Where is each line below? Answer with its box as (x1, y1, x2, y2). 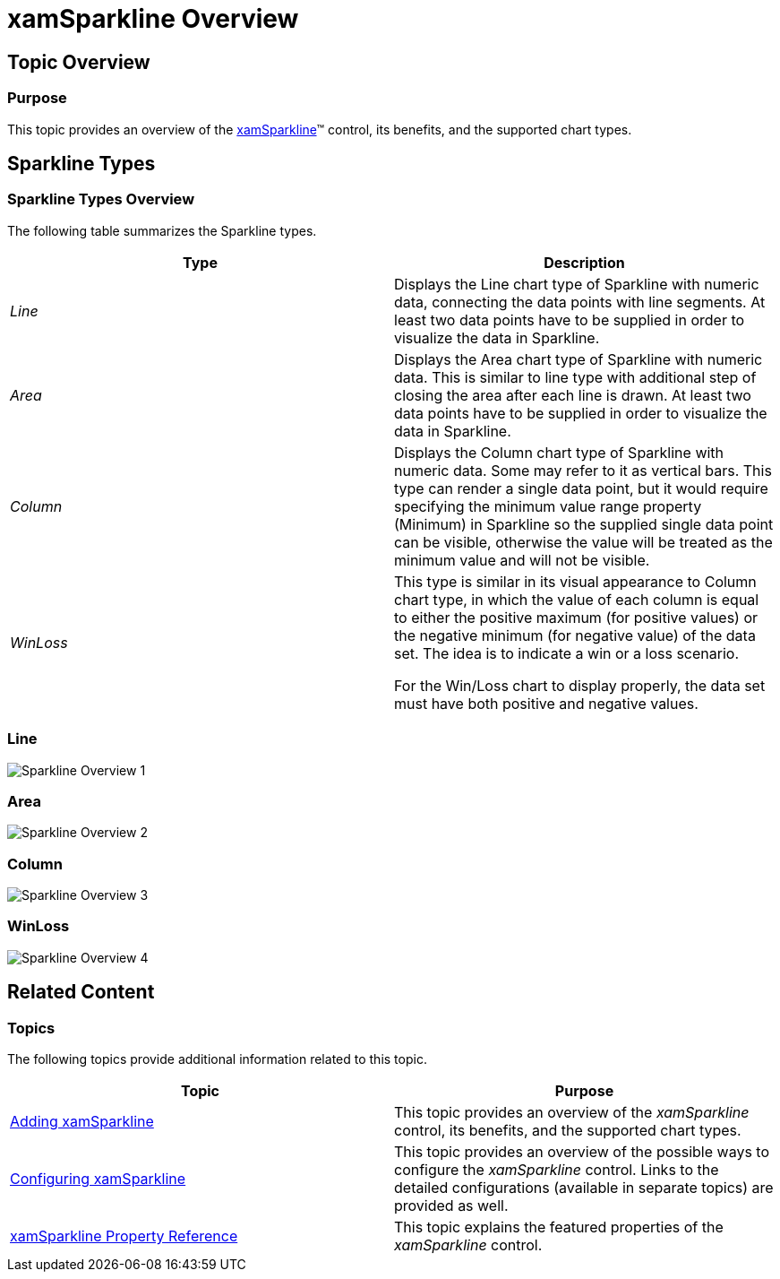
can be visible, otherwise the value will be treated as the (394, 532, 773, 551)
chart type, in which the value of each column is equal (394, 590, 759, 609)
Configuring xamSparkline (10, 1169, 186, 1188)
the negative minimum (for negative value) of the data (394, 626, 756, 644)
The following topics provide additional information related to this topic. (7, 1050, 427, 1067)
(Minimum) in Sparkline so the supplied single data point (394, 514, 774, 533)
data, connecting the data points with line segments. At (394, 292, 766, 311)
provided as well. (394, 1196, 509, 1214)
